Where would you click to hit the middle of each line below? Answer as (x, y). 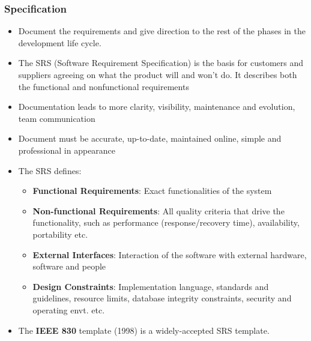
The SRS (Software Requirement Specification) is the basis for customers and (161, 63)
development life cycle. (60, 42)
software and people (69, 266)
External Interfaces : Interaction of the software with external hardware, (170, 254)
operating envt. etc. (69, 309)
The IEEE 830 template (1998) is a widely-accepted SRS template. (144, 330)
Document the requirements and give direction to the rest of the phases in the (162, 31)
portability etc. (60, 234)
